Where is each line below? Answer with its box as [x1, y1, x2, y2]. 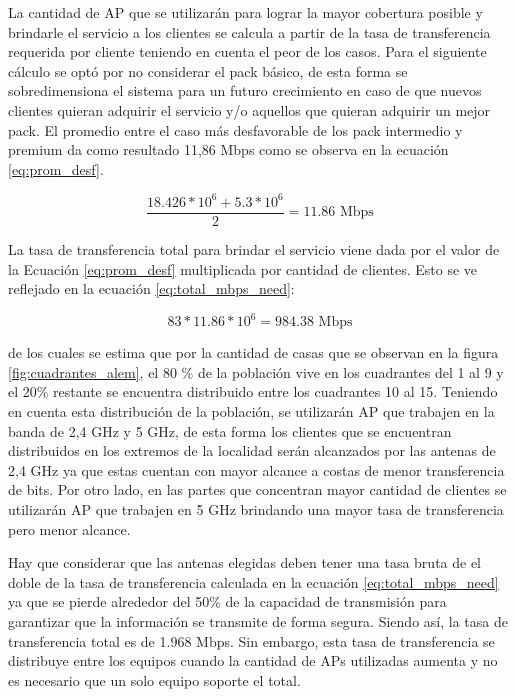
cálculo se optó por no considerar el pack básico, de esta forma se [8, 60, 408, 81]
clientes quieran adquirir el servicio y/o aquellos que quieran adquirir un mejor [8, 99, 491, 120]
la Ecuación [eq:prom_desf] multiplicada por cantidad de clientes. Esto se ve [8, 258, 478, 279]
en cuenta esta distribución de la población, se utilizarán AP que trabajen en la [8, 400, 495, 421]
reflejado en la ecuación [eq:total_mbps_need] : [8, 278, 295, 299]
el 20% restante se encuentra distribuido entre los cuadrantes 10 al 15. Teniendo [8, 381, 498, 402]
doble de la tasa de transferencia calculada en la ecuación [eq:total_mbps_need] [8, 571, 499, 592]
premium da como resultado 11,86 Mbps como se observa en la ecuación [8, 139, 449, 160]
